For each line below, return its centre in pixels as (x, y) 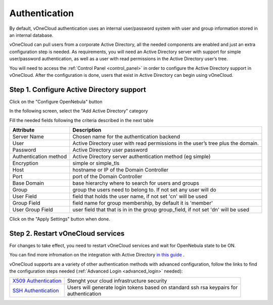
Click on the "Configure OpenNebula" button (56, 102)
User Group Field (33, 209)
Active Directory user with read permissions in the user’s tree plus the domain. (166, 143)
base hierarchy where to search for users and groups (136, 183)
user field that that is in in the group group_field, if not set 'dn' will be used (161, 209)
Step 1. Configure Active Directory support (78, 89)
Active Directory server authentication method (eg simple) (142, 156)
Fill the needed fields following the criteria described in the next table (81, 120)
